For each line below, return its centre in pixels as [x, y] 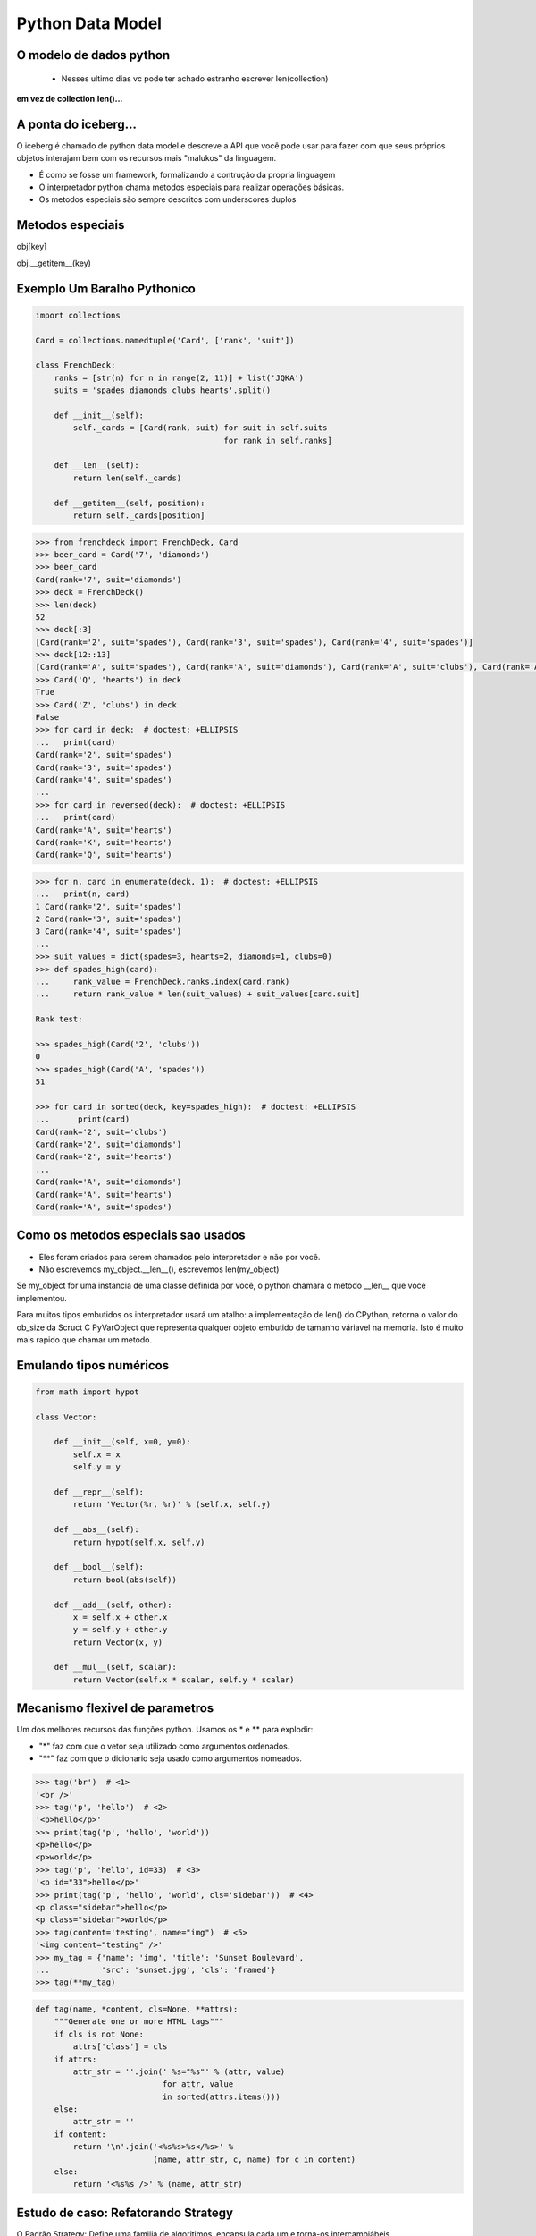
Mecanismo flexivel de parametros [115, 1708]
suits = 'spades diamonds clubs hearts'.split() [163, 390]
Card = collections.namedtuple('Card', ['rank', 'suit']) [165, 340]
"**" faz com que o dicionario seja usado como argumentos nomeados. [171, 1758]
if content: [80, 2134]
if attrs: [75, 2059]
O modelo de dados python [93, 55]
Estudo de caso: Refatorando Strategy [125, 2212]
